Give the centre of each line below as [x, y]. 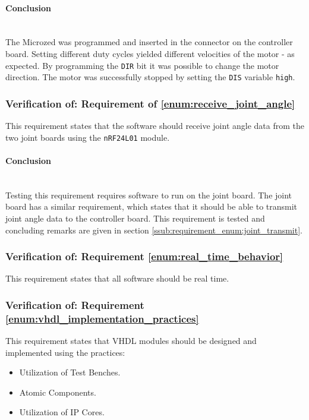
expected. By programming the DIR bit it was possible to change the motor [142, 65]
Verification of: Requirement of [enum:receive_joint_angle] [150, 103]
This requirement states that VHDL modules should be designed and [131, 341]
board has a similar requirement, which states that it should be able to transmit [152, 206]
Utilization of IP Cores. [62, 412]
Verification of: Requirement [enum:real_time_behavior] [144, 256]
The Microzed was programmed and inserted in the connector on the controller [149, 42]
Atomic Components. [58, 392]
